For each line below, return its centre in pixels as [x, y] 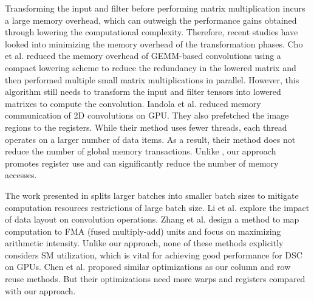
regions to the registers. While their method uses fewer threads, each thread [146, 127]
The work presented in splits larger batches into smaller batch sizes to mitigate [152, 195]
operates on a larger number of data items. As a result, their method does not [150, 139]
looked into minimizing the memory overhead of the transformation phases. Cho [154, 43]
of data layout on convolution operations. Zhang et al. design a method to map [152, 219]
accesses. [21, 175]
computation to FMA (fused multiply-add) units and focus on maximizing [143, 231]
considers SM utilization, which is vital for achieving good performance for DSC [154, 254]
